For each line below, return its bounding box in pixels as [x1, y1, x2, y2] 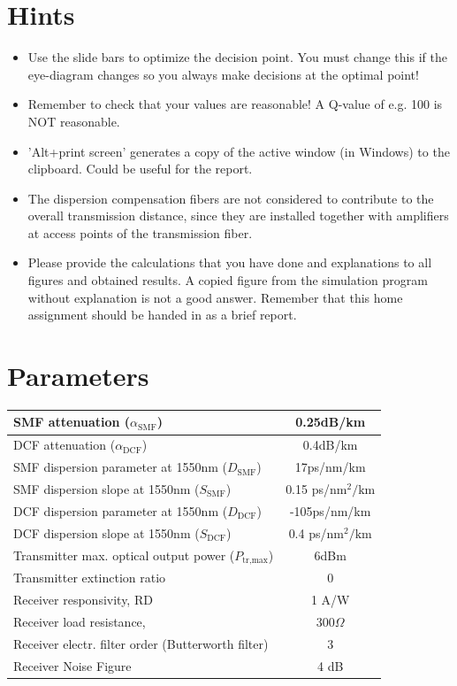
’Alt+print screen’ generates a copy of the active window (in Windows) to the [27, 142, 450, 160]
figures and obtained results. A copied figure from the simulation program [27, 271, 428, 289]
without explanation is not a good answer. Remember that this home [27, 288, 403, 306]
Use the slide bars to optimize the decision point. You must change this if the [27, 48, 447, 66]
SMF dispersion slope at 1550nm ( [13, 480, 200, 497]
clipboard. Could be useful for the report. [27, 159, 253, 178]
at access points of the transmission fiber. [27, 223, 253, 242]
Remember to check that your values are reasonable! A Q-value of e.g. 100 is [27, 95, 443, 113]
